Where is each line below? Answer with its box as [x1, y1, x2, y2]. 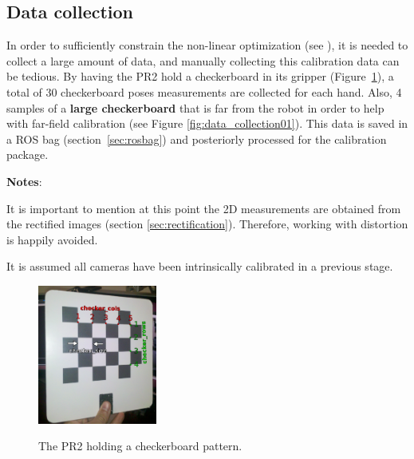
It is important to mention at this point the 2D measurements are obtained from [6, 200, 401, 216]
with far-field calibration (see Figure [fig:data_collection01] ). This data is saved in [6, 115, 408, 132]
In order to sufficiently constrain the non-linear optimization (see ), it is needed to [6, 37, 408, 53]
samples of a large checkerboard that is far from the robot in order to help [6, 99, 384, 116]
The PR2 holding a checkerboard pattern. [38, 437, 242, 454]
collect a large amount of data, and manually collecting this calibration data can [6, 52, 400, 69]
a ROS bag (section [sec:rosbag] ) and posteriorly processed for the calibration [6, 130, 387, 147]
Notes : [6, 172, 42, 189]
